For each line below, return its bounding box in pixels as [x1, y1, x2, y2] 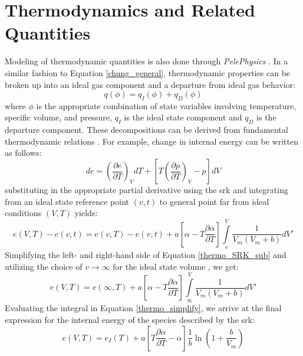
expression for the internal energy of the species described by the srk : [5, 313, 255, 325]
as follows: [5, 146, 42, 159]
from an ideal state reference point [5, 195, 129, 207]
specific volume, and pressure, [5, 111, 112, 123]
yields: [74, 207, 98, 219]
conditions [5, 207, 42, 219]
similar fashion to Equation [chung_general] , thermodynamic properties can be [5, 66, 291, 79]
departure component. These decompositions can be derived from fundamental [5, 123, 288, 136]
